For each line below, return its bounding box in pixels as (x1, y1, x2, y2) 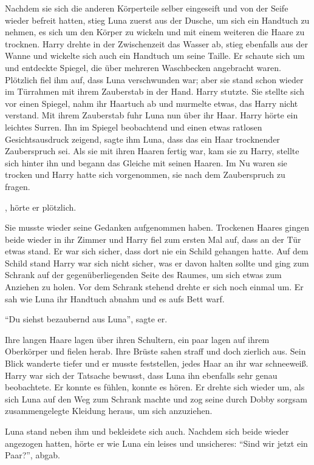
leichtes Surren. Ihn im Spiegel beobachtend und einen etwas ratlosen (5, 120, 262, 133)
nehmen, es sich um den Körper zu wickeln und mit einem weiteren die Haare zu (5, 25, 305, 38)
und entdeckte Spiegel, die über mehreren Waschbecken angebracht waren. (5, 61, 281, 73)
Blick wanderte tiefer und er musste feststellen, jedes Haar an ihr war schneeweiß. (5, 357, 309, 370)
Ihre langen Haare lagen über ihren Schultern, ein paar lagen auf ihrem (5, 333, 270, 345)
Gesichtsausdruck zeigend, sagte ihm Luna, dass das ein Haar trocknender (5, 132, 280, 145)
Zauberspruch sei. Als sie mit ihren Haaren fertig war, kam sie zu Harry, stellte (5, 144, 299, 157)
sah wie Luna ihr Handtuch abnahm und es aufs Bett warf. (5, 292, 225, 305)
